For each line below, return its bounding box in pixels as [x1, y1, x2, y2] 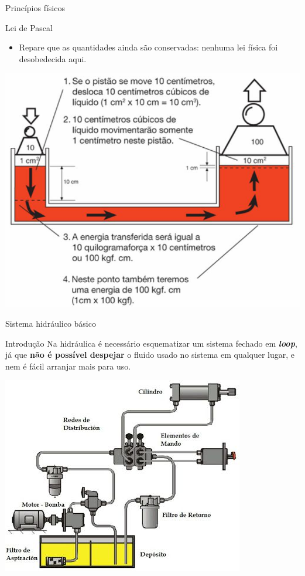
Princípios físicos [5, 2, 65, 13]
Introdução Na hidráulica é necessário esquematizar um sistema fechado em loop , [5, 337, 297, 349]
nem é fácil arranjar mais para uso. [5, 360, 131, 372]
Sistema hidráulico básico [5, 317, 96, 329]
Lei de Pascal [5, 21, 53, 33]
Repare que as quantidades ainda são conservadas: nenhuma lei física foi [19, 41, 278, 53]
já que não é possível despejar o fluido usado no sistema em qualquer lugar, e [5, 348, 295, 361]
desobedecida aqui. [19, 52, 87, 65]
